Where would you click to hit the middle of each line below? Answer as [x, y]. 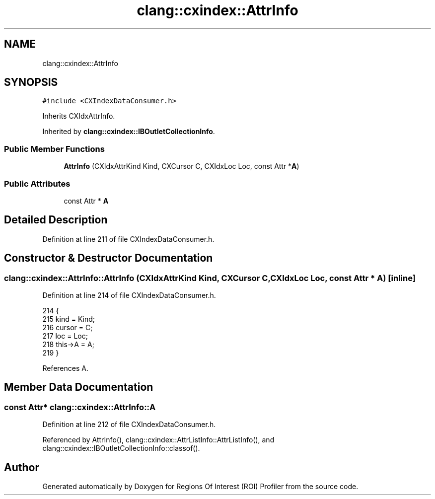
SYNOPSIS [31, 82]
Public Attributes [37, 183]
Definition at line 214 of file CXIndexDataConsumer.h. [129, 295]
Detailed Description [56, 220]
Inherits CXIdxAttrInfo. [79, 116]
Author [22, 467]
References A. [65, 368]
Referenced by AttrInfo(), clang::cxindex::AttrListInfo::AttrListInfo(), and [158, 440]
